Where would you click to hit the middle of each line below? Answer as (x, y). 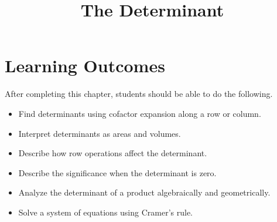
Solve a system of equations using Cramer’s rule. (106, 212)
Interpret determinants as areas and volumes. (100, 133)
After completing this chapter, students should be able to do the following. (139, 94)
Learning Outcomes (85, 65)
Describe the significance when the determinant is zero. (117, 172)
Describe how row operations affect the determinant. (113, 153)
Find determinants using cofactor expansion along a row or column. (140, 113)
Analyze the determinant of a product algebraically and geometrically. (144, 192)
